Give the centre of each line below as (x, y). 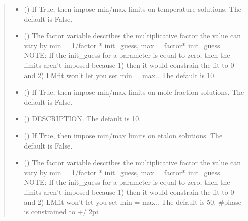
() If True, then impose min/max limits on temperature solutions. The (133, 9)
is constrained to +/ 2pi (61, 212)
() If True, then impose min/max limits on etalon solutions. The (123, 135)
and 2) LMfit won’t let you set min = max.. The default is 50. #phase (133, 202)
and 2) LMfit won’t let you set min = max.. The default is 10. (120, 75)
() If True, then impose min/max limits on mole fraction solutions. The (134, 92)
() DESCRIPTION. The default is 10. (82, 119)
